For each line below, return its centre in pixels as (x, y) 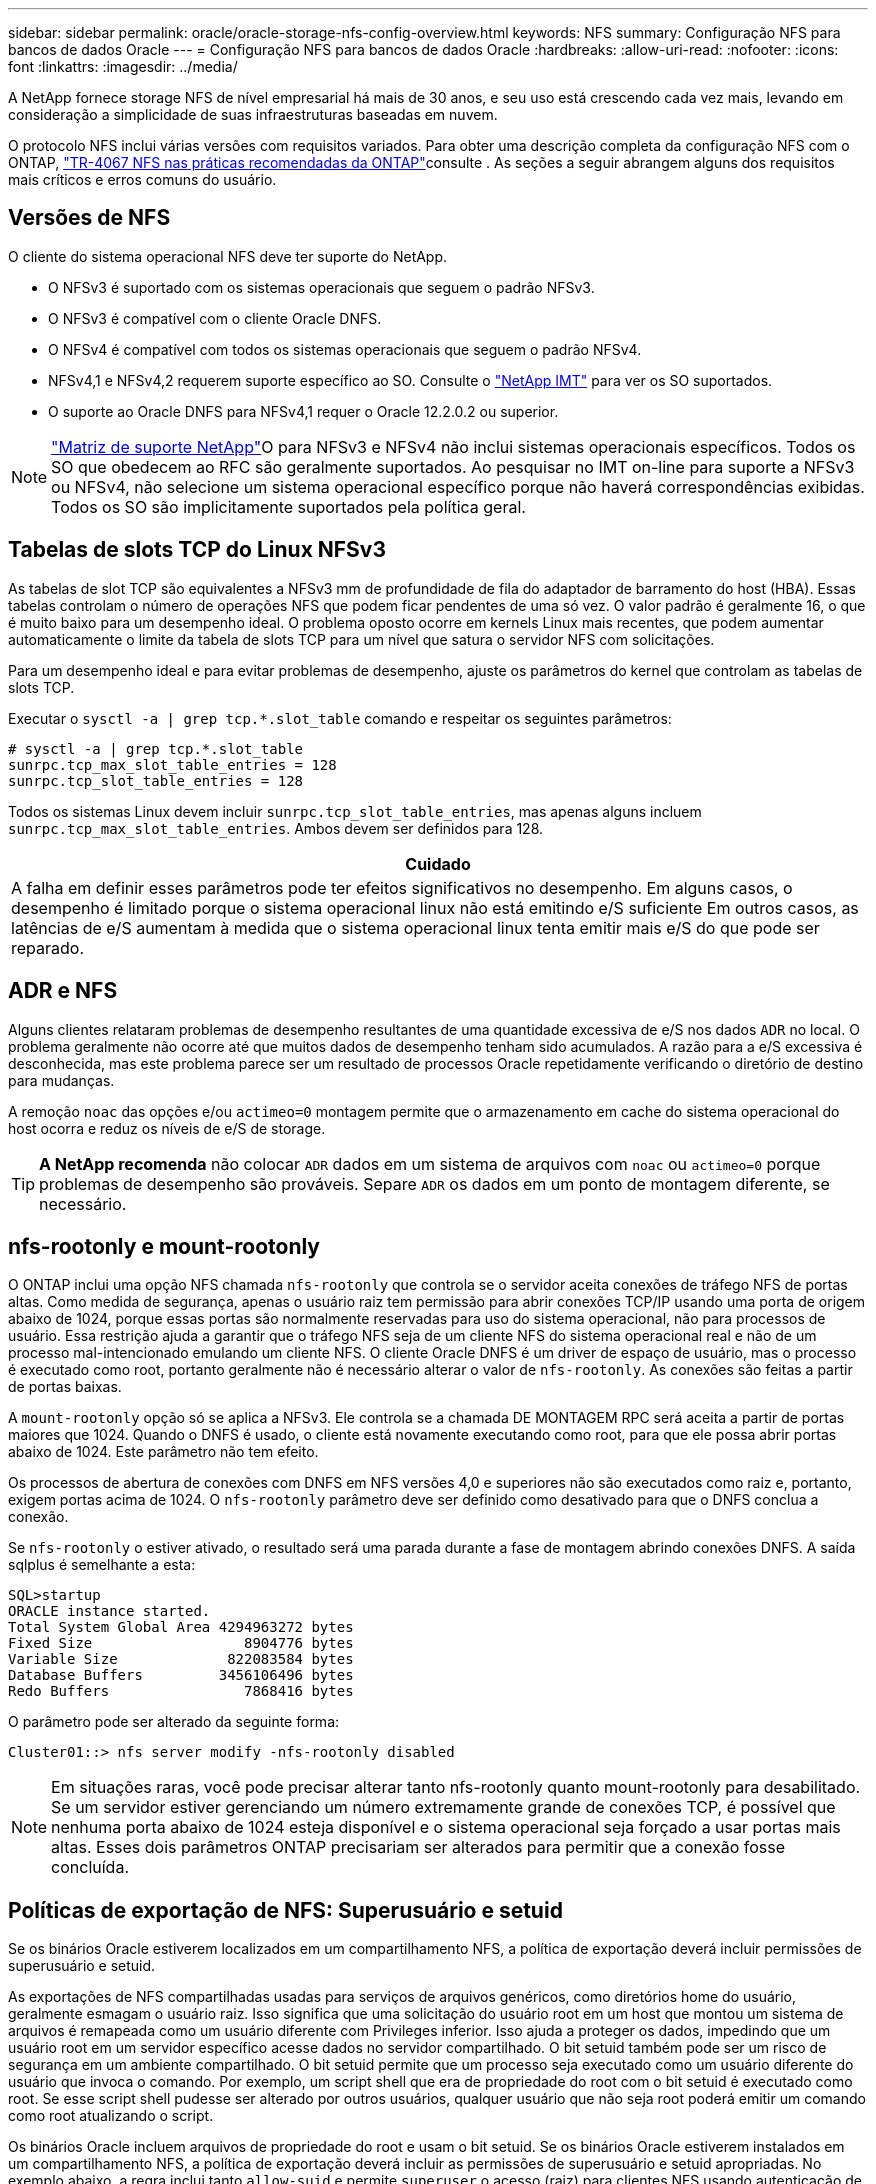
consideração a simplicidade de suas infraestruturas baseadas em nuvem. (253, 114)
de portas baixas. (65, 1387)
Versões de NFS (89, 218)
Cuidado (438, 863)
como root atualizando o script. (111, 2116)
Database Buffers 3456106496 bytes (181, 1675)
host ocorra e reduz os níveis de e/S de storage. (167, 1128)
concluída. (90, 1867)
